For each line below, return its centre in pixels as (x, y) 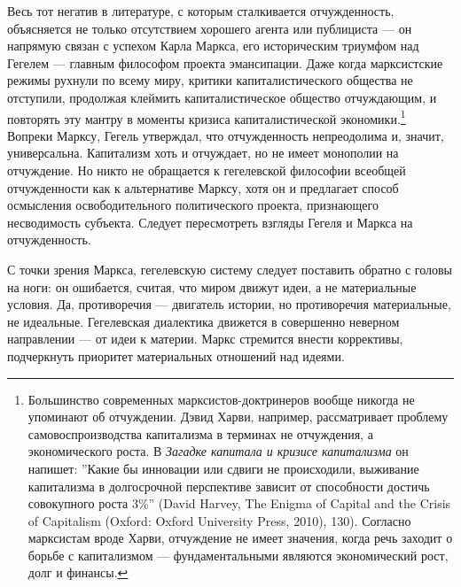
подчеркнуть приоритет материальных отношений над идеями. (176, 355)
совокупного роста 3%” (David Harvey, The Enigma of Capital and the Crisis (239, 503)
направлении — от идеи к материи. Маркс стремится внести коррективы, (205, 339)
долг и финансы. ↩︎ (78, 572)
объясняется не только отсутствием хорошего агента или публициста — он (210, 28)
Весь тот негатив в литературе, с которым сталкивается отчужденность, (201, 11)
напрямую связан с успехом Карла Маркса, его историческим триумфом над (213, 46)
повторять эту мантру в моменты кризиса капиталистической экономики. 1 (207, 117)
